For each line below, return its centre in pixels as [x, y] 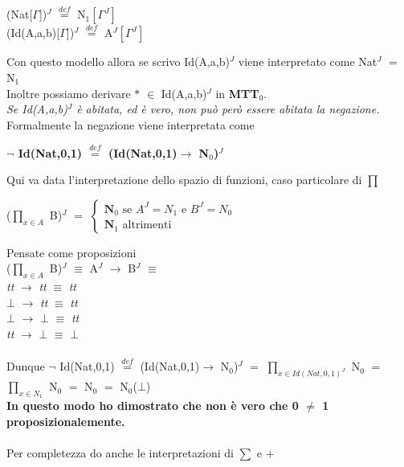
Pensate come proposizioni [71, 252]
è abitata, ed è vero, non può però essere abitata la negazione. [228, 109]
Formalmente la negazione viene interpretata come [131, 124]
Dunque [26, 366]
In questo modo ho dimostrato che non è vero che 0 [153, 406]
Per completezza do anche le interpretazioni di [120, 453]
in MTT [237, 93]
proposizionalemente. [66, 422]
